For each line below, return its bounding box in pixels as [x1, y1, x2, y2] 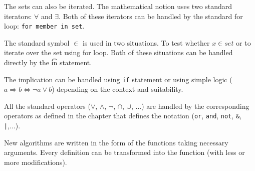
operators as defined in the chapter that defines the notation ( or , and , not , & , [4, 110, 241, 121]
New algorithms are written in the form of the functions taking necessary [4, 137, 228, 147]
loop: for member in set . [4, 21, 85, 31]
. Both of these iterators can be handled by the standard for [59, 11, 243, 21]
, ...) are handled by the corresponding [131, 100, 249, 111]
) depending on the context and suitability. [52, 84, 183, 94]
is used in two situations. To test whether [82, 37, 210, 48]
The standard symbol [4, 37, 70, 48]
